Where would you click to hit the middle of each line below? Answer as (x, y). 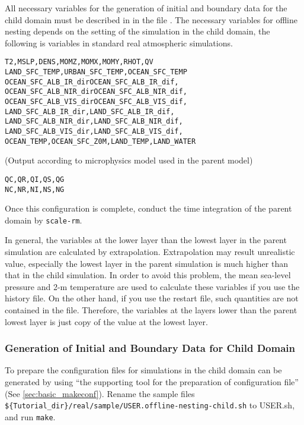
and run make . (30, 416)
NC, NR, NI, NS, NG (35, 189)
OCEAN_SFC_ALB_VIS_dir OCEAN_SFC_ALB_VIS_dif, (96, 102)
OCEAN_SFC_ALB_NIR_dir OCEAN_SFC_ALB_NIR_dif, (96, 92)
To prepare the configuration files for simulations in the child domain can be (143, 370)
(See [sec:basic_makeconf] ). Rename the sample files (100, 393)
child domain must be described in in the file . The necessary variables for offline (151, 19)
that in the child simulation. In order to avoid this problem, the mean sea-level (148, 275)
